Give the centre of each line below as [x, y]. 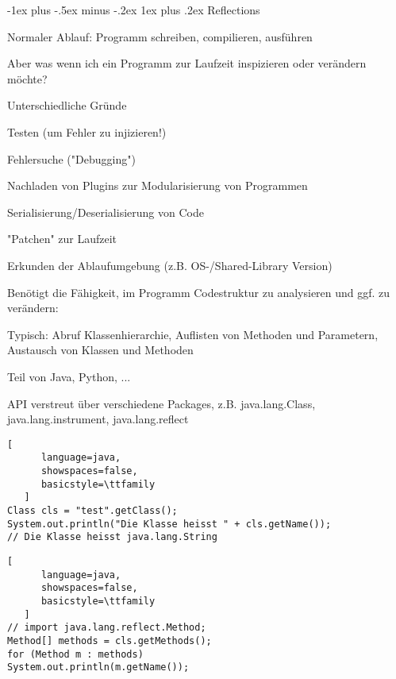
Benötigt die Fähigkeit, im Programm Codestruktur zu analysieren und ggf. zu [199, 292]
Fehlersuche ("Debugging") [71, 158]
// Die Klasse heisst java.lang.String [112, 537]
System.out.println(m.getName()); [98, 667]
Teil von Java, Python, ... [69, 376]
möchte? [27, 78]
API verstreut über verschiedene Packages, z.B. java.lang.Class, [161, 403]
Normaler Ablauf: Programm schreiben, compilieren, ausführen [160, 36]
